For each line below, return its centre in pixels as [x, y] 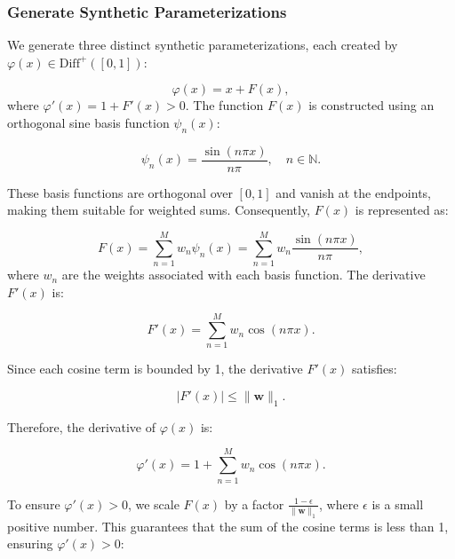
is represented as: [402, 210]
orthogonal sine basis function [88, 122]
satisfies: [374, 369]
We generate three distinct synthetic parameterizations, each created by [203, 45]
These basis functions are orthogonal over [120, 192]
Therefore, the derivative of [81, 426]
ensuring [30, 543]
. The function [224, 105]
